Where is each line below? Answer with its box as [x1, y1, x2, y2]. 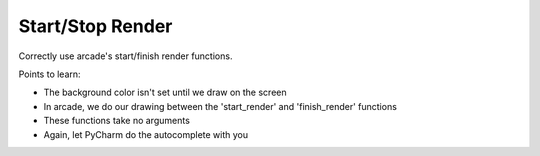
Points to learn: [18, 68, 81, 80]
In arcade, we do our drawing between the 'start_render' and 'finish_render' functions [43, 100, 397, 112]
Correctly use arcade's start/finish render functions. [18, 50, 233, 62]
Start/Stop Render [18, 15, 173, 37]
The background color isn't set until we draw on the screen [43, 86, 287, 99]
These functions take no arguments [43, 115, 190, 127]
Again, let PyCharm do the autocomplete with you [43, 128, 249, 140]
